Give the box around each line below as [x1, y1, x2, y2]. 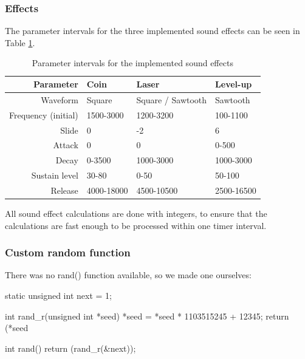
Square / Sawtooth [136, 93, 207, 106]
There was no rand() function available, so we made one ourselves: [5, 268, 252, 281]
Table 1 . [5, 36, 35, 49]
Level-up [215, 78, 252, 90]
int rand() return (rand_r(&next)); [5, 341, 136, 354]
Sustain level [31, 169, 78, 182]
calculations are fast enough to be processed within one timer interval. [5, 219, 267, 231]
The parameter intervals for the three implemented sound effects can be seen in [5, 24, 300, 37]
